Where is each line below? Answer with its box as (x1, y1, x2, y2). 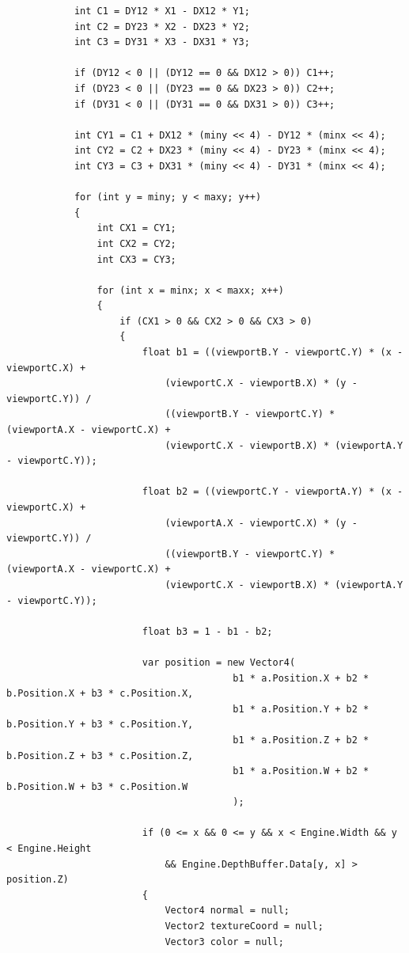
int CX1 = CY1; (97, 222, 176, 234)
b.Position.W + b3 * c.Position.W (6, 780, 188, 792)
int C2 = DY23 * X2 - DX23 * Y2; (74, 21, 250, 32)
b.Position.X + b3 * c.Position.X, (6, 688, 194, 700)
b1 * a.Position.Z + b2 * (233, 734, 369, 746)
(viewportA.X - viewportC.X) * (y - (165, 517, 358, 529)
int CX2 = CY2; (97, 237, 176, 249)
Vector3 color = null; (165, 936, 284, 947)
